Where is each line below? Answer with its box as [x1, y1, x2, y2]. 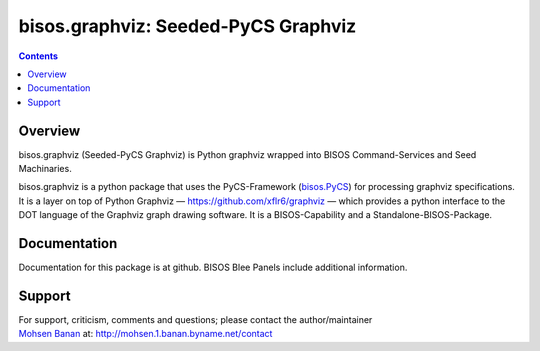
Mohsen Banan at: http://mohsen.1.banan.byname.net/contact [18, 328, 273, 340]
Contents [18, 50, 59, 62]
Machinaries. [18, 163, 72, 175]
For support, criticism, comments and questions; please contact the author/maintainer [18, 314, 373, 325]
